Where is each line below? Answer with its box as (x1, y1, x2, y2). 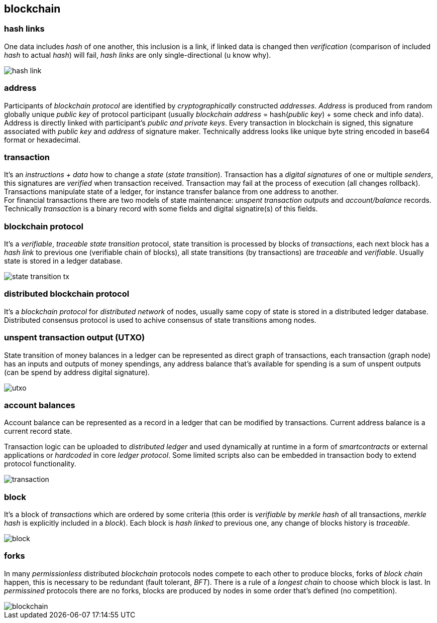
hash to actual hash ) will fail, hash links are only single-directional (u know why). (4, 50, 271, 59)
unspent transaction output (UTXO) (4, 332, 145, 343)
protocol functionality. (4, 459, 76, 468)
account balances (4, 400, 75, 410)
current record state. (4, 427, 72, 436)
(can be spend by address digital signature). (4, 367, 150, 377)
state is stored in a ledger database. (4, 257, 123, 266)
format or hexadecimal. (4, 135, 81, 144)
